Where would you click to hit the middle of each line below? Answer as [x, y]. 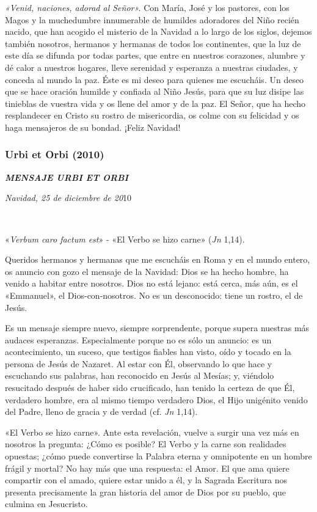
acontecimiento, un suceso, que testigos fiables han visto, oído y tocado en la [148, 352]
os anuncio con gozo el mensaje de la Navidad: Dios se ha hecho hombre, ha [147, 271]
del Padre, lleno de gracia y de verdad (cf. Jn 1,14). [101, 411]
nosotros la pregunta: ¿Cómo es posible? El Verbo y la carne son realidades [146, 444]
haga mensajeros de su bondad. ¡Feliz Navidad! [93, 127]
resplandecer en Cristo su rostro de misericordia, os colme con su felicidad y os [152, 115]
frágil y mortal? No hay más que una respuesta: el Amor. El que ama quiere [147, 468]
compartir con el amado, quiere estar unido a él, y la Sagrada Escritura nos [146, 480]
